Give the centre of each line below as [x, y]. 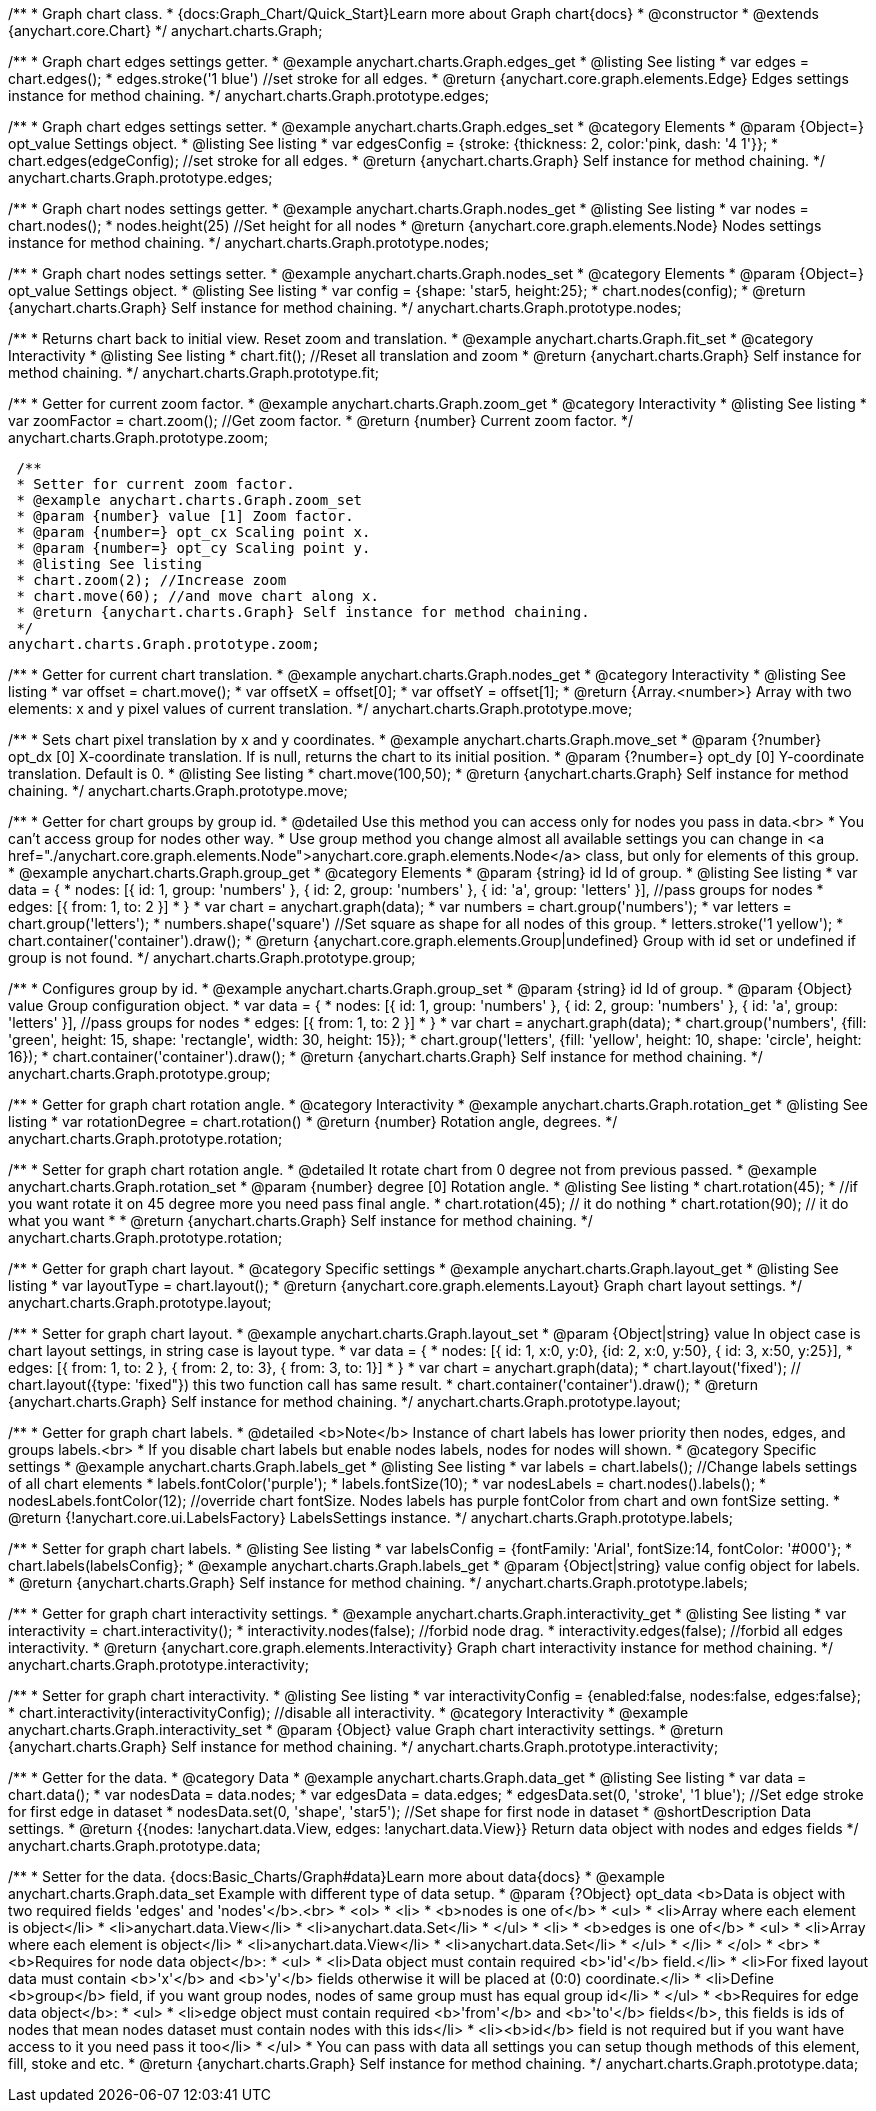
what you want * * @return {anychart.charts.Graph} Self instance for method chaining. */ [300, 1220]
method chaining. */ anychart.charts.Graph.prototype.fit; [194, 372]
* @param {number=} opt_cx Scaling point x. [193, 532]
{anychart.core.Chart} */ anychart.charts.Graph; [165, 30]
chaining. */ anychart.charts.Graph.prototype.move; [178, 790]
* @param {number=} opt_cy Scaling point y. [193, 548]
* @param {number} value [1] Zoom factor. [185, 516]
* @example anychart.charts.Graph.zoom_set [189, 500]
